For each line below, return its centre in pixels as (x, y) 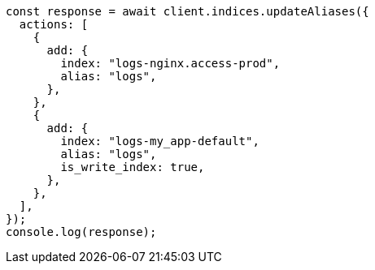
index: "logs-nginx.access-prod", (170, 63)
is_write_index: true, (133, 167)
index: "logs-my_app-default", (160, 141)
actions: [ (54, 24)
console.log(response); (81, 232)
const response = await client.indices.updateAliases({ (187, 11)
